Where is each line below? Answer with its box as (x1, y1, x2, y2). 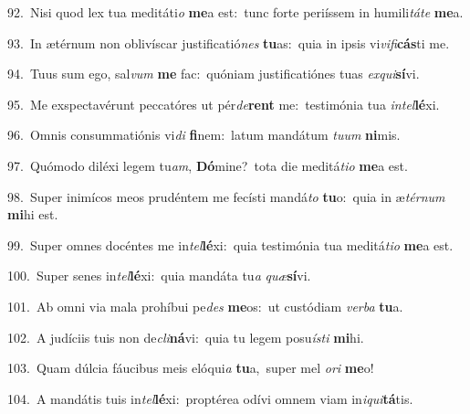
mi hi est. (7, 205, 58, 224)
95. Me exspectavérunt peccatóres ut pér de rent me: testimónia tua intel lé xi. (7, 94, 440, 113)
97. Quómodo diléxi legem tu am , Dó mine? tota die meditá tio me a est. (7, 155, 408, 175)
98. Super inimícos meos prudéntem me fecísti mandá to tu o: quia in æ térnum (7, 186, 445, 206)
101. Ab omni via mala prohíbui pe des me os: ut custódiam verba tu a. (7, 296, 403, 315)
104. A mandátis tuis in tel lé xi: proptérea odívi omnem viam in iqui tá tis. (7, 388, 413, 408)
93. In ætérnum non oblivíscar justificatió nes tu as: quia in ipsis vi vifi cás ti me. (7, 33, 450, 52)
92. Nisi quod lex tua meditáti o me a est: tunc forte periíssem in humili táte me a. (7, 3, 464, 21)
